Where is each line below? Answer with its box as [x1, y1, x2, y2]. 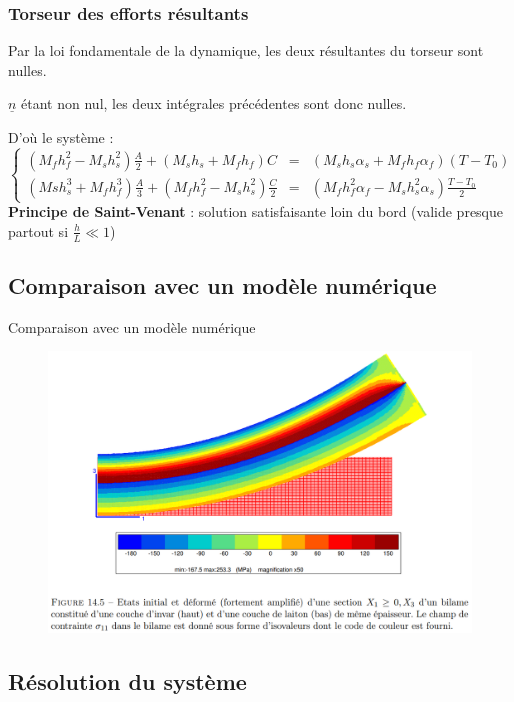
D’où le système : [8, 127, 114, 147]
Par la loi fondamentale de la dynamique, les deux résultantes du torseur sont [8, 40, 484, 61]
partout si [8, 220, 69, 241]
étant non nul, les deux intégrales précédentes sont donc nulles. [21, 93, 407, 114]
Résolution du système [8, 665, 247, 696]
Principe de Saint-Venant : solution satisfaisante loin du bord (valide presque [8, 201, 504, 222]
